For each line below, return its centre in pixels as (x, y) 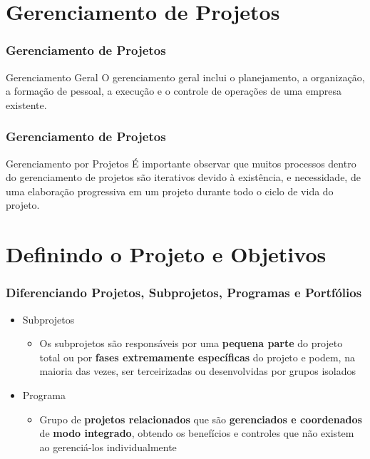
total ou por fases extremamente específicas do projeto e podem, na (197, 357)
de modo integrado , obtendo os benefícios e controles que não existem (197, 433)
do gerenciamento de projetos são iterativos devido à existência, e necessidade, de (183, 177)
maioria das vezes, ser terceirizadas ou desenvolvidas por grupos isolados (198, 371)
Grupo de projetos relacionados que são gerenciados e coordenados (201, 419)
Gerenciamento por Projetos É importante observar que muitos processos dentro (181, 163)
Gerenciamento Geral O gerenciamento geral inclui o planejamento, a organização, (185, 77)
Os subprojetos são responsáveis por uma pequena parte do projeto (191, 343)
